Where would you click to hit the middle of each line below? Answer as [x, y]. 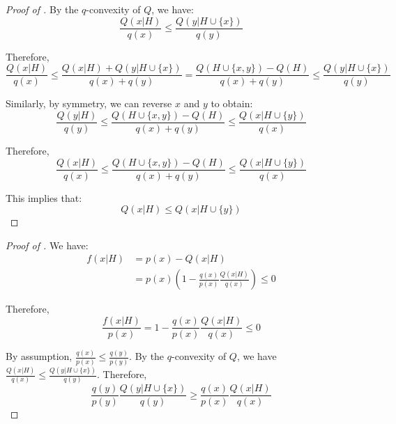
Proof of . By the [42, 9]
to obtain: [232, 103]
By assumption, [39, 356]
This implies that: [44, 197]
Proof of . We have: [47, 245]
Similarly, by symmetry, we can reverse [89, 103]
